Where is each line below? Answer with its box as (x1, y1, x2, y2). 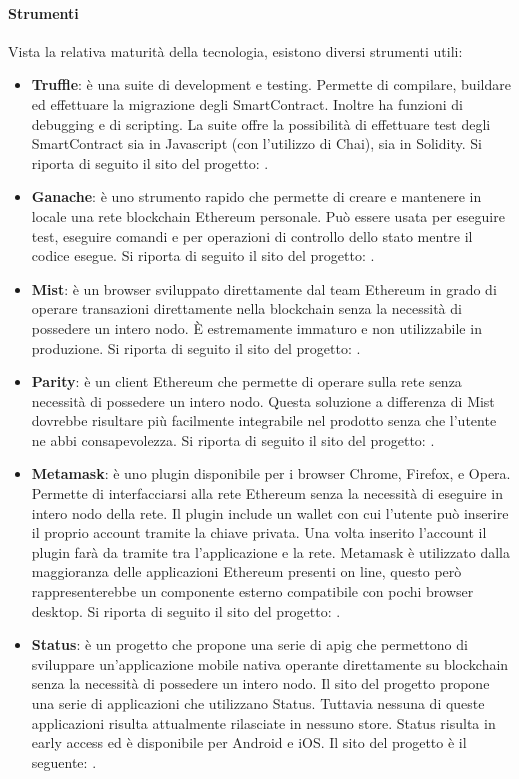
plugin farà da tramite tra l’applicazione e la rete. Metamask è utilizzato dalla (31, 541, 510, 562)
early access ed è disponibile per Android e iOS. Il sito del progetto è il (31, 732, 467, 753)
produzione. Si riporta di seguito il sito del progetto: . (31, 337, 361, 358)
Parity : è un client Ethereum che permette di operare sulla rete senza (31, 371, 462, 392)
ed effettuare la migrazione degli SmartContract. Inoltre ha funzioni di (31, 93, 463, 114)
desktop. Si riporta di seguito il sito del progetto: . (31, 600, 341, 621)
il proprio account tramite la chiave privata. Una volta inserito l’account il (31, 522, 487, 543)
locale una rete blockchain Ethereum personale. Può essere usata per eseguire (31, 205, 505, 226)
